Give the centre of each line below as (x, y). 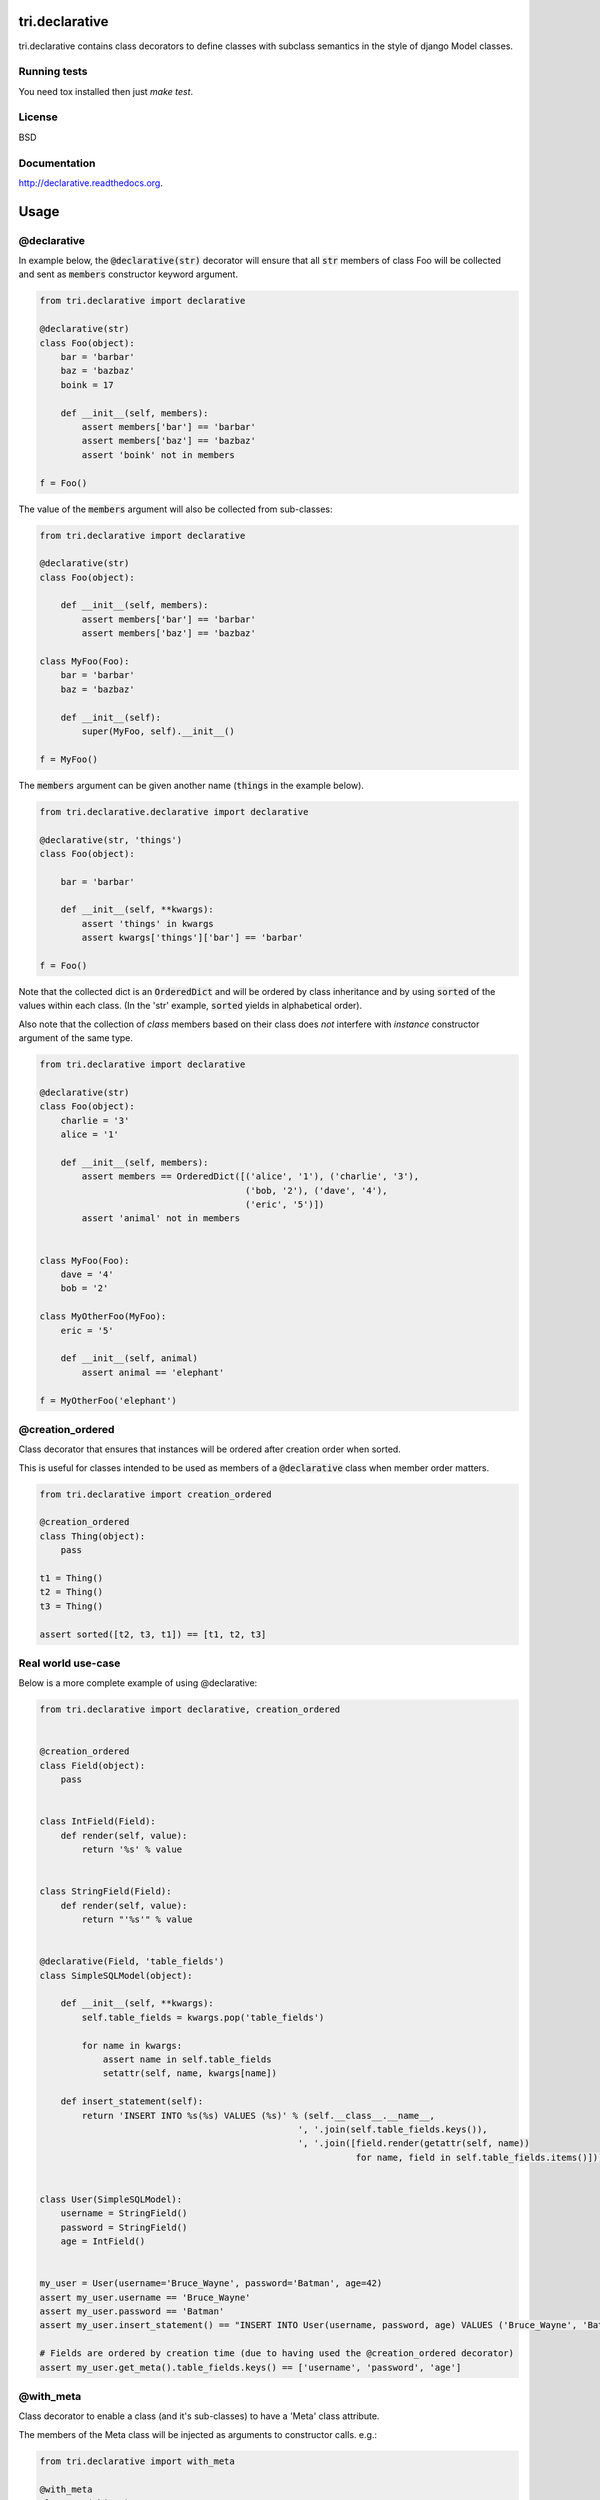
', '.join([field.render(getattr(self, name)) (413, 2143)
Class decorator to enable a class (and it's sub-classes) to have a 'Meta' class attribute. (199, 2416)
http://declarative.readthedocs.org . (91, 182)
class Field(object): (92, 1765)
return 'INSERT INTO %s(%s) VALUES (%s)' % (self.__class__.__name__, (258, 2115)
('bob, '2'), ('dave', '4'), (316, 1190)
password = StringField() (124, 2227)
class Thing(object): (92, 1536)
